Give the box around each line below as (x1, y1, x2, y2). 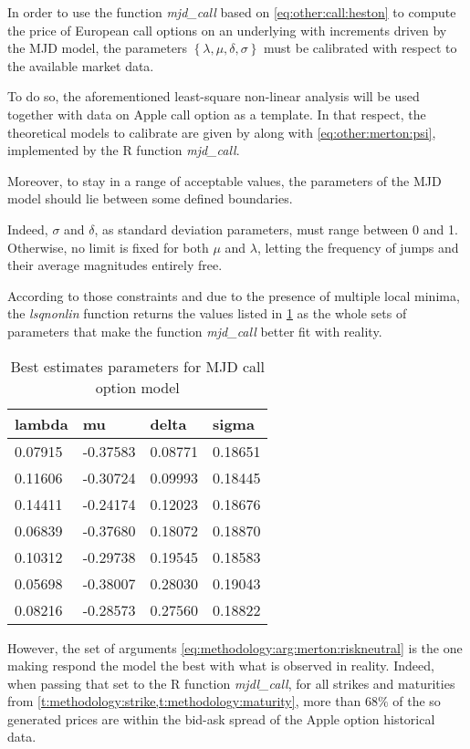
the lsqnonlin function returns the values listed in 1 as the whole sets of (7, 304, 407, 323)
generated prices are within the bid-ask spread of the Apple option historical (7, 709, 435, 728)
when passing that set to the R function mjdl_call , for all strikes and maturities (7, 673, 455, 692)
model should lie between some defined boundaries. (7, 189, 293, 208)
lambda (15, 412, 68, 434)
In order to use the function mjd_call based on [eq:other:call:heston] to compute (7, 3, 456, 21)
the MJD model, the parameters (7, 38, 187, 57)
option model (95, 376, 180, 398)
